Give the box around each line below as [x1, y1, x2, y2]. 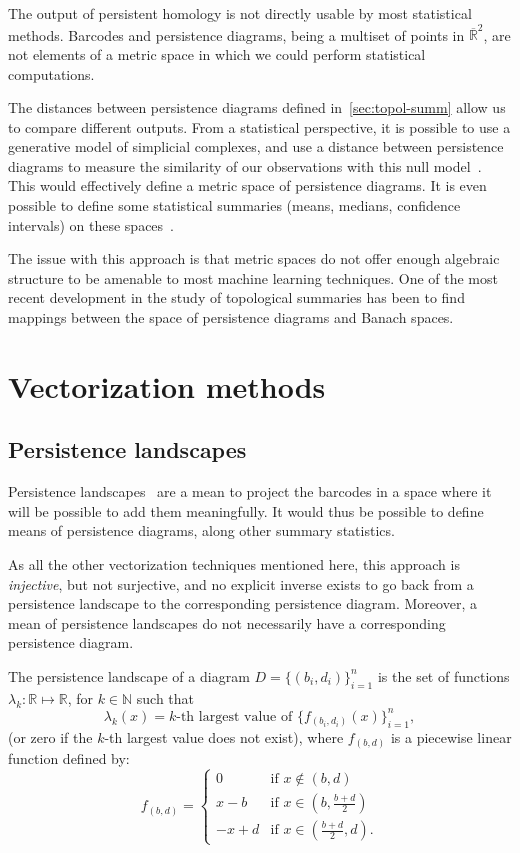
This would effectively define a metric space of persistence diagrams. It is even [8, 175, 487, 196]
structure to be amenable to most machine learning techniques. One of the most [8, 267, 498, 288]
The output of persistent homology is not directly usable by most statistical [8, 3, 472, 23]
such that [136, 687, 195, 708]
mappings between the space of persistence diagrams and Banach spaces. [8, 307, 454, 328]
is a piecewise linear [390, 726, 512, 747]
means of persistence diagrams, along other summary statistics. [8, 520, 395, 541]
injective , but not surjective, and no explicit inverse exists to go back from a [8, 573, 474, 594]
